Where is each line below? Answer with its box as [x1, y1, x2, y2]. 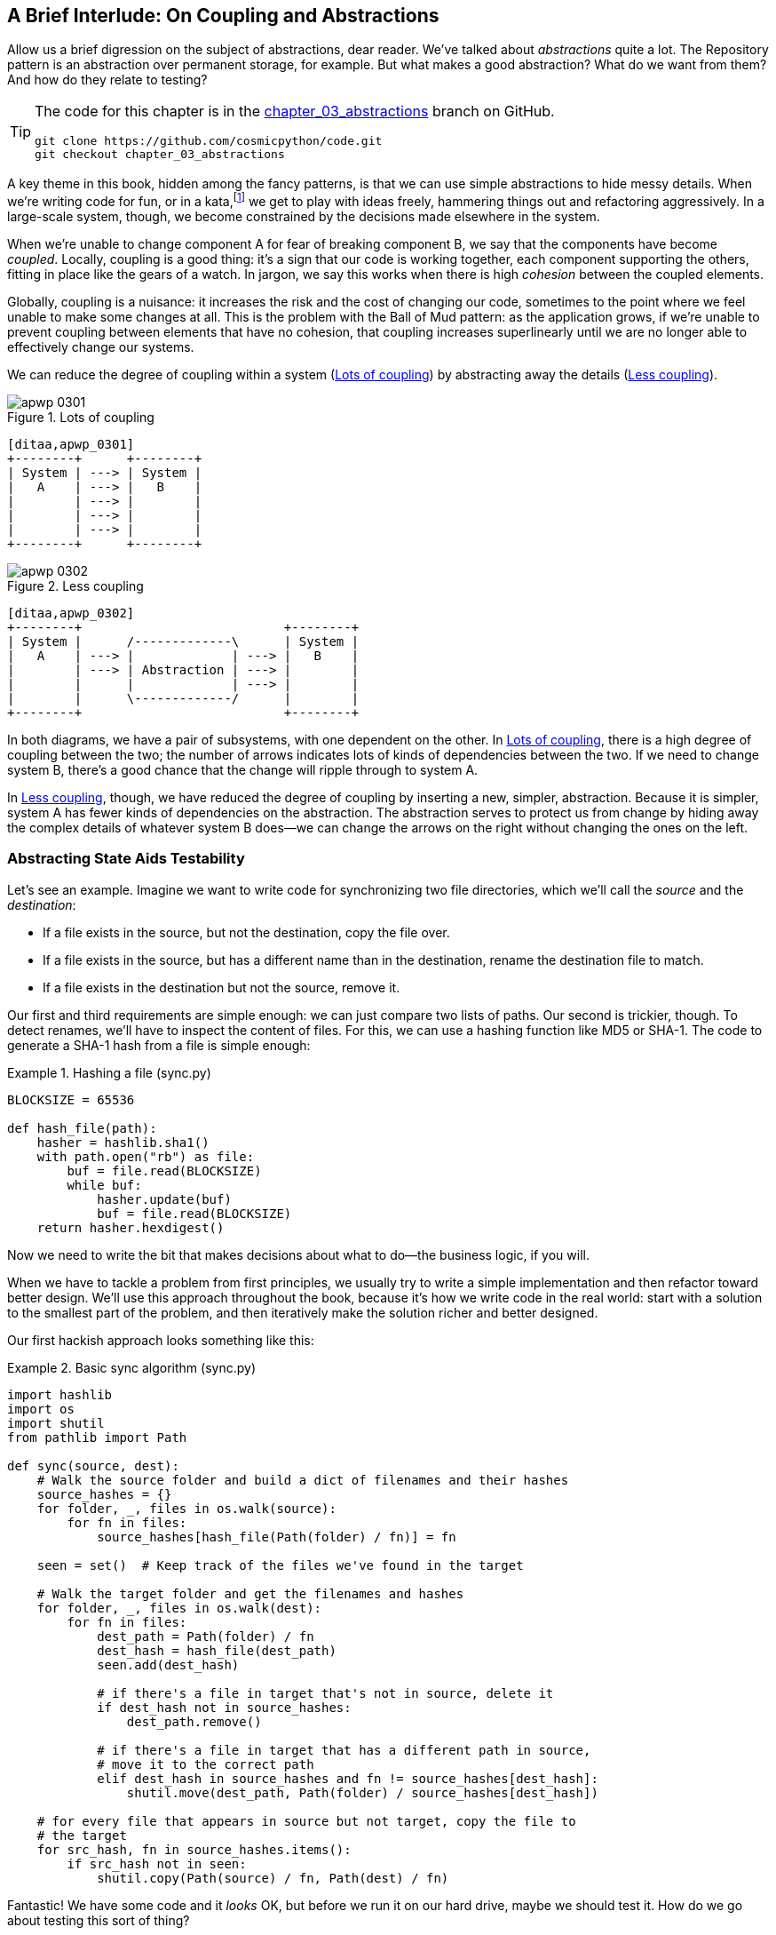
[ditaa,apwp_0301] [7, 437, 135, 452]
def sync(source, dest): [7, 1458, 179, 1473]
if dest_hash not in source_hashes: [97, 1700, 352, 1715]
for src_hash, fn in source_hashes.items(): [36, 1842, 352, 1857]
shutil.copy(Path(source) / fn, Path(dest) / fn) [97, 1870, 449, 1885]
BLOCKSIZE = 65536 [7, 1092, 135, 1107]
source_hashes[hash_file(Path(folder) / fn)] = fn [97, 1529, 456, 1544]
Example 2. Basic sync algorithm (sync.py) [7, 1359, 256, 1375]
